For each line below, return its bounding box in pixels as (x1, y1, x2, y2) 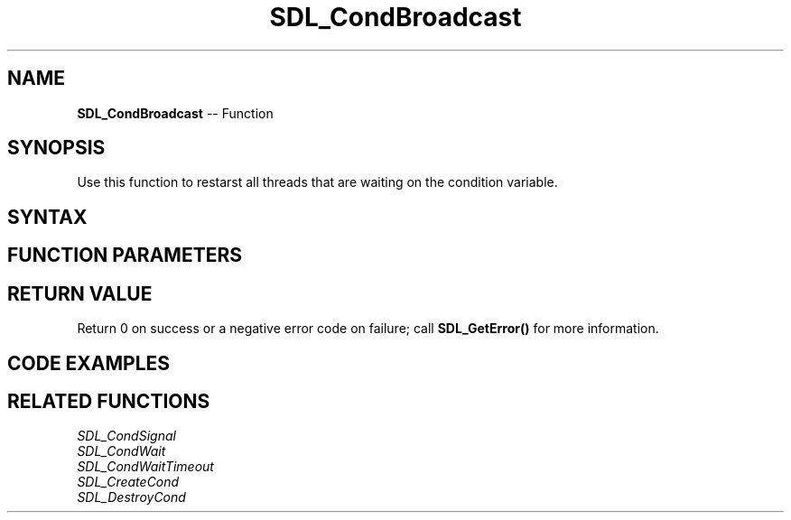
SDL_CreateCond (77, 474, 180, 490)
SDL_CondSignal (77, 428, 176, 444)
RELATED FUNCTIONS (7, 389, 210, 413)
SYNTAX (7, 205, 88, 228)
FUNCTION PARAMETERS (7, 244, 242, 267)
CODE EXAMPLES (7, 351, 171, 375)
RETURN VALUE (7, 282, 153, 305)
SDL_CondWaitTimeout (77, 459, 214, 475)
